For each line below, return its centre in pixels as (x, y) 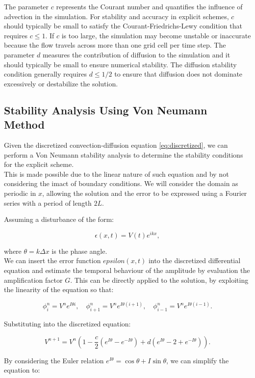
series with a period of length (48, 202)
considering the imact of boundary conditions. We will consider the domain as (121, 183)
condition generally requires (45, 74)
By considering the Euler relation (54, 360)
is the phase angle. (79, 251)
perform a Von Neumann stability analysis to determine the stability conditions (124, 154)
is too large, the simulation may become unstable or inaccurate (156, 35)
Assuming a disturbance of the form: (59, 219)
